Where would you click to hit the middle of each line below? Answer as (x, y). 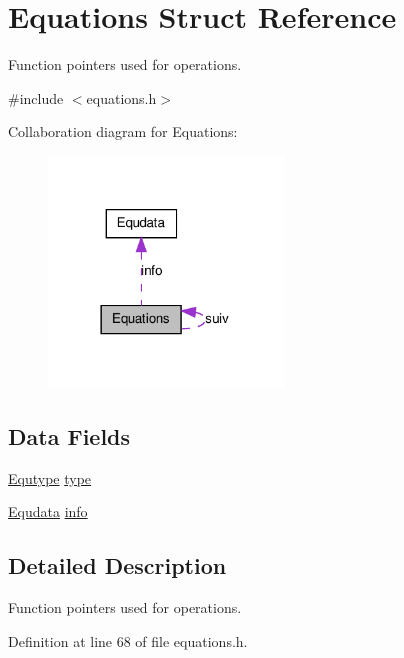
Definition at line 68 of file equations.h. (128, 640)
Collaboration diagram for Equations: (123, 131)
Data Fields (69, 436)
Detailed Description (117, 565)
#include (36, 97)
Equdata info (48, 511)
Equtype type (50, 477)
